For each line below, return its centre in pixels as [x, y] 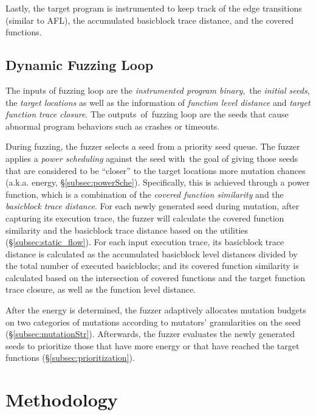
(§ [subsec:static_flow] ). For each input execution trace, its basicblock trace [145, 242]
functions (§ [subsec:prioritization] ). [70, 357]
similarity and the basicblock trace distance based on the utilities [127, 230]
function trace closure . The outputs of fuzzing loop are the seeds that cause [147, 114]
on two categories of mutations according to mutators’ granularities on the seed [153, 322]
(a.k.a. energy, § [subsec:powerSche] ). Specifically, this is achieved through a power [158, 182]
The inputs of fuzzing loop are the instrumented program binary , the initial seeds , [158, 90]
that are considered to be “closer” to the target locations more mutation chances [156, 170]
